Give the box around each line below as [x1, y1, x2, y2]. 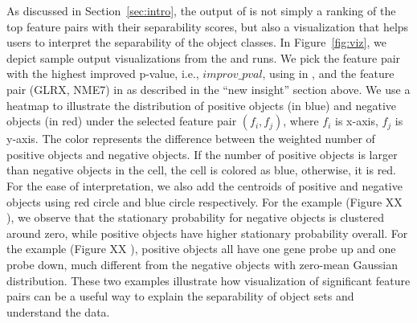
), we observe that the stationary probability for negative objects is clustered [6, 209, 384, 226]
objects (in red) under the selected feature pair [6, 112, 237, 129]
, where [283, 112, 319, 129]
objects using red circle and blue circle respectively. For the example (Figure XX [6, 193, 403, 210]
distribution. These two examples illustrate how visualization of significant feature [6, 272, 411, 288]
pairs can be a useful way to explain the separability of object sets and [6, 288, 354, 305]
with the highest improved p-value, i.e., [6, 65, 199, 82]
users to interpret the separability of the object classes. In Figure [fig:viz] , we [6, 34, 386, 51]
